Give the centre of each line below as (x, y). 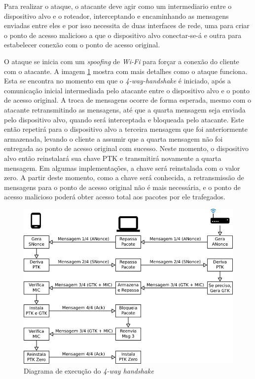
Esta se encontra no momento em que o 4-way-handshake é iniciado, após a (118, 81)
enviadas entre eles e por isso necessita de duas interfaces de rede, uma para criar (127, 25)
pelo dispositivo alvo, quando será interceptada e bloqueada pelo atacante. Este (124, 119)
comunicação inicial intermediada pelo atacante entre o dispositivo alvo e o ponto (127, 90)
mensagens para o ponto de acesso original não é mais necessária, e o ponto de (122, 187)
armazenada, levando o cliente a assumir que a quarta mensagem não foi (113, 138)
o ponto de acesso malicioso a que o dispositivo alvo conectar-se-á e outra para (123, 35)
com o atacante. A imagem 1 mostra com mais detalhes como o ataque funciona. (126, 71)
